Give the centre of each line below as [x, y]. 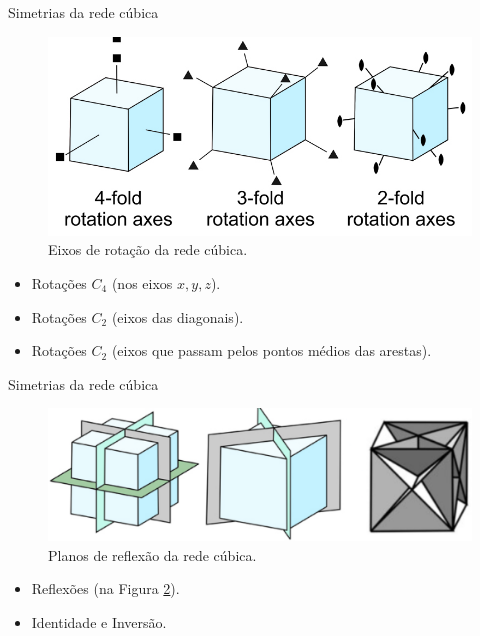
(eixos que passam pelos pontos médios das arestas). [271, 350]
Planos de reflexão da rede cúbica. [152, 554]
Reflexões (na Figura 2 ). [105, 588]
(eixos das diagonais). [177, 316]
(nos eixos [142, 282]
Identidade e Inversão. [99, 622]
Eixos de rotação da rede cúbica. [148, 249]
